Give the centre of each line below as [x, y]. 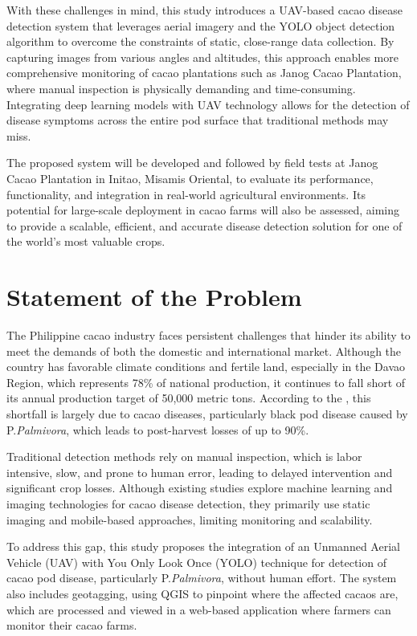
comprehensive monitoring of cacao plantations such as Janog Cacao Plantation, [204, 73]
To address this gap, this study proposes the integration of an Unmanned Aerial [203, 546]
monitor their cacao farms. [72, 625]
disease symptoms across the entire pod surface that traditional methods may [198, 120]
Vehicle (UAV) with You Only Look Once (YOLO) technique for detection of [196, 562]
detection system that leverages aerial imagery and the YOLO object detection [201, 25]
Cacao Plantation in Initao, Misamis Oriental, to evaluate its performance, [190, 178]
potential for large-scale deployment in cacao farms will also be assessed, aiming [203, 210]
